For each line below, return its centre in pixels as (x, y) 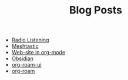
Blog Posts (96, 10)
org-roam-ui (27, 65)
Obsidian (22, 58)
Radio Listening (30, 40)
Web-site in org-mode (38, 53)
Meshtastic (25, 46)
